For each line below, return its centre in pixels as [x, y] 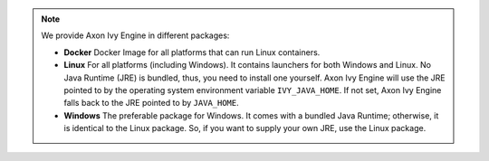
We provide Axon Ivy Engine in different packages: [135, 35]
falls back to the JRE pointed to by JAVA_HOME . [151, 103]
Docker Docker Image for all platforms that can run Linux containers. [192, 52]
